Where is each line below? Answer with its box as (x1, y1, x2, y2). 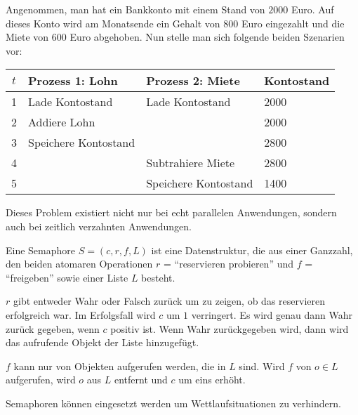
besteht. (141, 270, 175, 284)
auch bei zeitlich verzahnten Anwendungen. (6, 218, 192, 233)
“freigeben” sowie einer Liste (6, 270, 128, 284)
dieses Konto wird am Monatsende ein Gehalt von (6, 15, 220, 30)
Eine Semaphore (6, 242, 76, 257)
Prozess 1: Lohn (28, 72, 118, 89)
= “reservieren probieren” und (163, 256, 293, 271)
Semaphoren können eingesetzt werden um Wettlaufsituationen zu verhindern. (6, 395, 341, 410)
